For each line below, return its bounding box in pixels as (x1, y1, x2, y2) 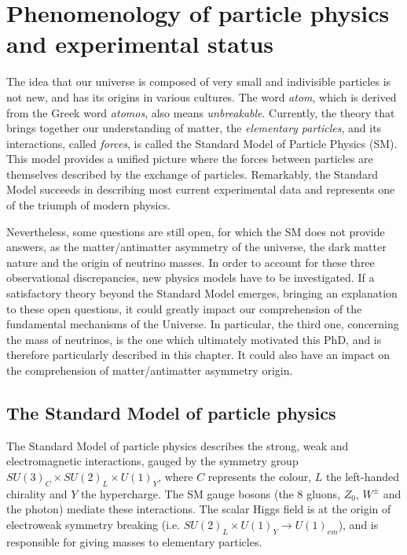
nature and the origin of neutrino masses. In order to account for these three (6, 253, 375, 270)
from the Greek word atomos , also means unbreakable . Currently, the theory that (6, 104, 395, 120)
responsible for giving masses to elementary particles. (6, 533, 262, 549)
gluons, (306, 485, 341, 501)
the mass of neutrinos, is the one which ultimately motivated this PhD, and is (6, 331, 382, 347)
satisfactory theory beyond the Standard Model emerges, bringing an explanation (6, 285, 398, 302)
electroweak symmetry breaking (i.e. (6, 516, 181, 532)
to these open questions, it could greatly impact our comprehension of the (6, 300, 362, 316)
